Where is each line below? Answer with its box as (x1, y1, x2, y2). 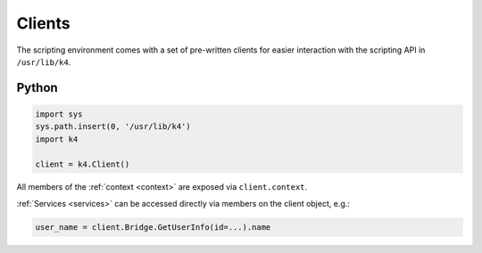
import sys (35, 109, 83, 119)
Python (16, 80, 58, 95)
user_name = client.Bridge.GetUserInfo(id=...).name (35, 222, 271, 232)
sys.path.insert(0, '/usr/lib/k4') (35, 121, 191, 132)
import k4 (35, 134, 79, 144)
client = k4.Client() (35, 159, 130, 169)
